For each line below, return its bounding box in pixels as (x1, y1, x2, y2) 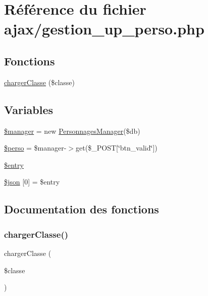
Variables (4, 101, 54, 117)
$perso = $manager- (4, 142, 67, 153)
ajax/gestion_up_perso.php (4, 18, 204, 39)
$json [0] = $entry (4, 176, 60, 187)
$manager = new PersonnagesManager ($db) (4, 125, 140, 136)
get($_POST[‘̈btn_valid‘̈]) (76, 142, 158, 153)
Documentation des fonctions (4, 201, 159, 217)
